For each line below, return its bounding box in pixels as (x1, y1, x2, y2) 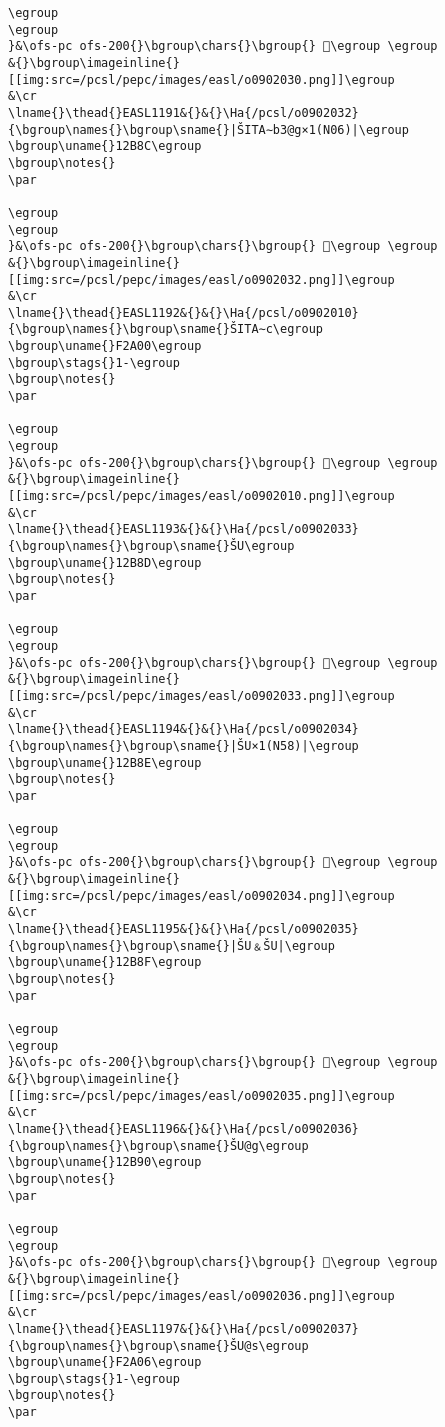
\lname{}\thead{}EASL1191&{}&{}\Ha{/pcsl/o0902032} (8, 105, 359, 120)
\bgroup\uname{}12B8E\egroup (8, 755, 202, 770)
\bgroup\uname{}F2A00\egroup (8, 339, 202, 354)
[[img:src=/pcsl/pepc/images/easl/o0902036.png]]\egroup (8, 1288, 395, 1303)
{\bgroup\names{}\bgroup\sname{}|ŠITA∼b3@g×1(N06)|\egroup (8, 122, 409, 137)
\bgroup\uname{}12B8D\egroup (8, 555, 202, 570)
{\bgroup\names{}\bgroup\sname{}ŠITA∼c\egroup (8, 322, 323, 337)
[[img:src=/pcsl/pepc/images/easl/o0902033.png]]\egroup (8, 688, 395, 703)
